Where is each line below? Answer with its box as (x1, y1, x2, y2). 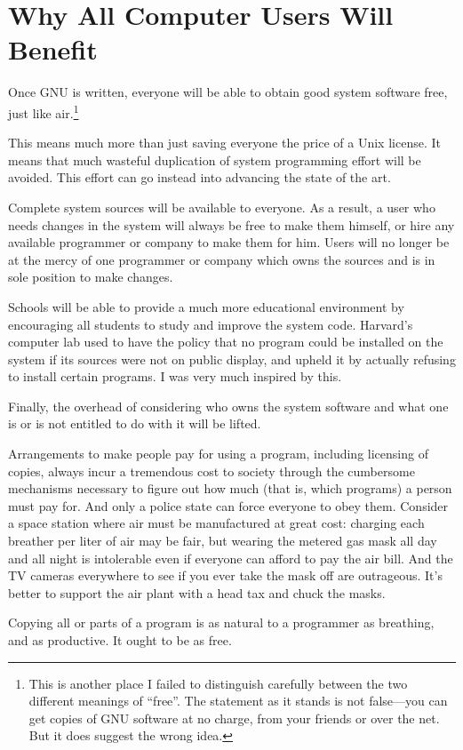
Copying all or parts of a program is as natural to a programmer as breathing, (8, 613, 435, 632)
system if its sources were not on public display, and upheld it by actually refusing (8, 349, 456, 368)
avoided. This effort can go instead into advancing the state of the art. (8, 168, 391, 187)
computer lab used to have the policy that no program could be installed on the (8, 332, 443, 351)
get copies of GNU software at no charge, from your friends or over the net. (28, 708, 440, 727)
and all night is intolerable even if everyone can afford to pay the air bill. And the (8, 548, 453, 567)
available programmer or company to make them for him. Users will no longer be (8, 233, 450, 251)
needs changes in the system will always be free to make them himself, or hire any (8, 215, 455, 234)
